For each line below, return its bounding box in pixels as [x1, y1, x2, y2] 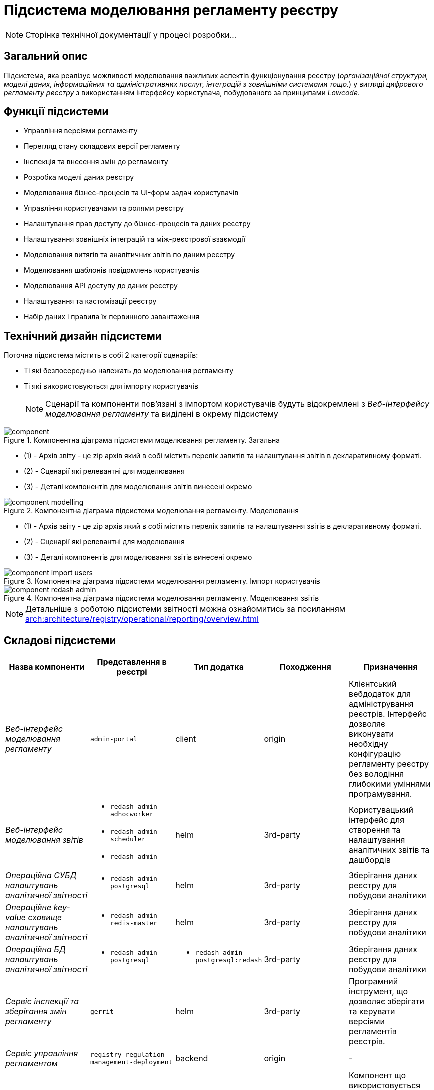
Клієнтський [349, 679, 397, 689]
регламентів [349, 1026, 397, 1037]
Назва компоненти [9, 662, 85, 672]
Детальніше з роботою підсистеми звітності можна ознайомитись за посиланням [25, 604, 346, 614]
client [175, 734, 196, 744]
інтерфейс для [349, 814, 404, 825]
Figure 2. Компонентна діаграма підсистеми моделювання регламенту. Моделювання [4, 506, 299, 515]
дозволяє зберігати [349, 996, 425, 1007]
